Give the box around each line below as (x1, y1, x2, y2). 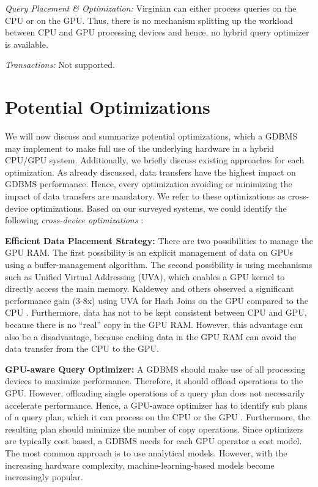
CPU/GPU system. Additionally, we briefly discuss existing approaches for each (5, 154, 305, 166)
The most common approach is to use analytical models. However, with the (5, 446, 287, 459)
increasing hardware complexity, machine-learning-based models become (5, 458, 275, 471)
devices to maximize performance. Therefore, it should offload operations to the (5, 374, 303, 387)
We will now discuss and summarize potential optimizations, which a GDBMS (5, 130, 298, 143)
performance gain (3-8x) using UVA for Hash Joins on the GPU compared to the (5, 294, 308, 307)
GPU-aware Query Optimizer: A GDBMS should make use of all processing (5, 362, 306, 375)
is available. (5, 37, 48, 50)
